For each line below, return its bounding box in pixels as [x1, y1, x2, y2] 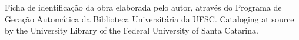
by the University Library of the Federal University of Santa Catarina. [5, 24, 258, 36]
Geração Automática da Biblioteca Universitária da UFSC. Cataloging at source [5, 12, 294, 25]
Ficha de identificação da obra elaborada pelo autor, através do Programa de [5, 1, 282, 13]
